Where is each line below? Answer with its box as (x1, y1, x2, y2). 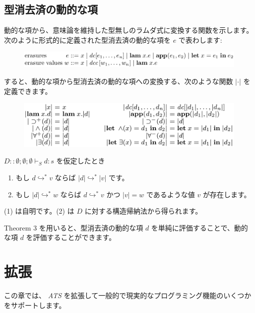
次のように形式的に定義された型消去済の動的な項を (4, 34, 171, 45)
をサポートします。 (4, 300, 66, 310)
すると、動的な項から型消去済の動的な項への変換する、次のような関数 (4, 76, 233, 86)
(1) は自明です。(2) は (4, 206, 74, 216)
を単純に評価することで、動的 (151, 222, 248, 233)
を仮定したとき (56, 156, 105, 166)
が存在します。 (202, 189, 251, 199)
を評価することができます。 (26, 232, 116, 242)
